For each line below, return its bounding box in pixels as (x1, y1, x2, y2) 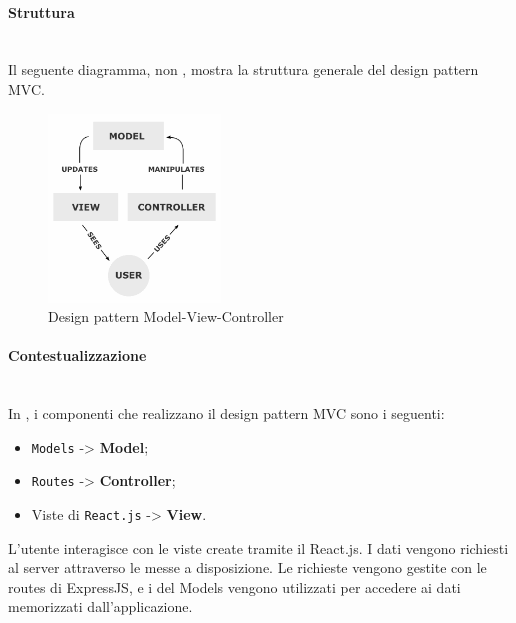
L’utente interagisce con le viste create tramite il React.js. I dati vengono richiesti (8, 537, 509, 558)
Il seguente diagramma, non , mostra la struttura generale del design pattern (8, 59, 479, 80)
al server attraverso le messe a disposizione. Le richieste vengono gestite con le (8, 557, 487, 578)
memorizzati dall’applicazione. (8, 596, 193, 617)
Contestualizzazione (8, 345, 147, 366)
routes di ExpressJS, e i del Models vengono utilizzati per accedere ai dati (8, 576, 461, 597)
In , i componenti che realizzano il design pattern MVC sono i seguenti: (8, 403, 445, 424)
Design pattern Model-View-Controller (48, 306, 284, 327)
